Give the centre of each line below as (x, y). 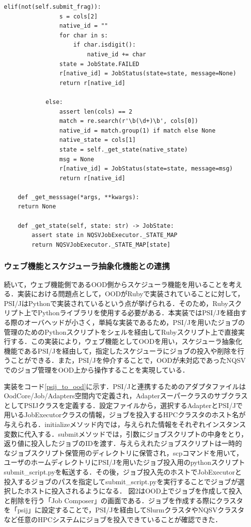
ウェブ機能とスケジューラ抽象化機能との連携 (87, 266)
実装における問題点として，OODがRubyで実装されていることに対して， (131, 294)
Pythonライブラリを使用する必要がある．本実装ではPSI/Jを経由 (139, 313)
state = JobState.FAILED (99, 64)
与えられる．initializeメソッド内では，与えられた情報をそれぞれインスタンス (125, 424)
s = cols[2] (78, 16)
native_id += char (117, 54)
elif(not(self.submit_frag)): (53, 7)
